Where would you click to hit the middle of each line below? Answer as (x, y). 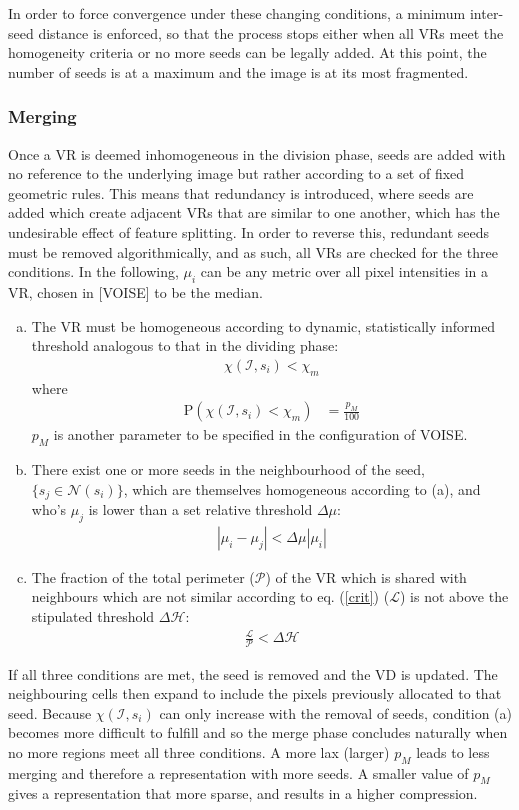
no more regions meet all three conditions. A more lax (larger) (199, 751)
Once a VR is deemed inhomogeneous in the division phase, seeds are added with (257, 153)
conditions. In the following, (93, 271)
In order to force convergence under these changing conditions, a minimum (237, 13)
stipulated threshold (93, 616)
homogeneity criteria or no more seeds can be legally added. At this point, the (247, 52)
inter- (486, 13)
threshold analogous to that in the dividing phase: (185, 345)
